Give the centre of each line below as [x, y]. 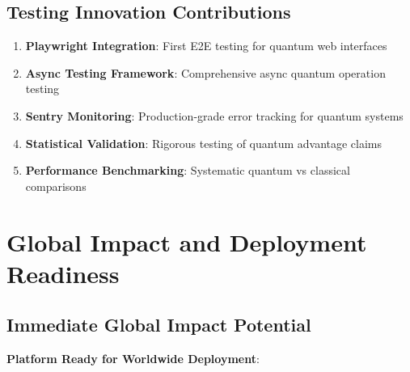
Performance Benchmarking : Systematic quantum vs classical [188, 170]
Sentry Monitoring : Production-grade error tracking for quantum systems [214, 115]
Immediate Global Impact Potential [159, 325]
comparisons [56, 186]
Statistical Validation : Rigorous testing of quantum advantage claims [204, 143]
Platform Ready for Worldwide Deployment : [133, 359]
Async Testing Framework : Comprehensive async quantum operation [205, 72]
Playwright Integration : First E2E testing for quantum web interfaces [206, 46]
